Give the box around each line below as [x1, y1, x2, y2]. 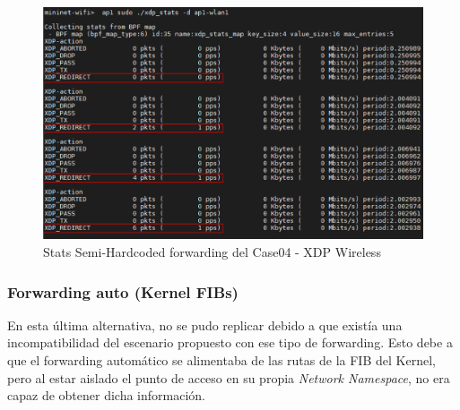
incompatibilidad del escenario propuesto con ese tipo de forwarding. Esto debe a [7, 333, 453, 352]
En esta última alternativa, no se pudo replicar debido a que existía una [7, 315, 403, 334]
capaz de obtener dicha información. [7, 386, 205, 405]
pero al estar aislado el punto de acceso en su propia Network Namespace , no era [7, 368, 450, 387]
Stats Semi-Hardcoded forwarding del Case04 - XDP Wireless [43, 243, 381, 261]
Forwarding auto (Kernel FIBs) [7, 280, 239, 303]
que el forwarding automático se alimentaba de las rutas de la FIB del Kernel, [7, 351, 436, 370]
